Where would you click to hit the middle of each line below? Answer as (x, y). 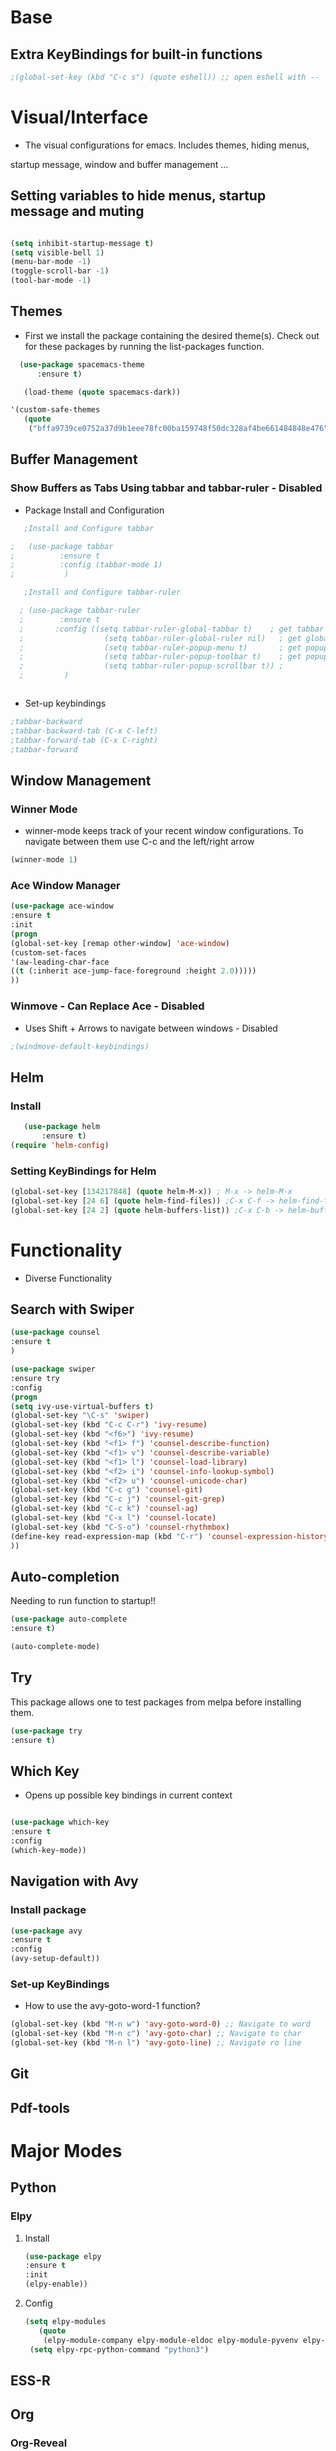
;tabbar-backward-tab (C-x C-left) (84, 731)
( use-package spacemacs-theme (82, 364)
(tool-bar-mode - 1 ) (51, 281)
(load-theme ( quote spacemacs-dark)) (102, 392)
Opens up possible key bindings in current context (128, 1795)
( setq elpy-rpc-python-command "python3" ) (119, 2349)
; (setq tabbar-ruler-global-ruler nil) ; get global (176, 638)
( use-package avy (46, 1931)
